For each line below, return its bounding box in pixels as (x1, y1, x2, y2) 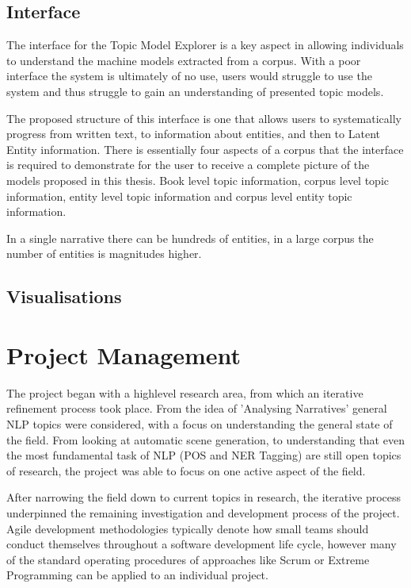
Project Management (6, 338, 242, 371)
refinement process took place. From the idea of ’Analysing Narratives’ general (6, 400, 387, 417)
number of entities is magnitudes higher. (6, 245, 202, 262)
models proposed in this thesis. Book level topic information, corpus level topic (6, 171, 389, 188)
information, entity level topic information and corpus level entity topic (6, 187, 352, 204)
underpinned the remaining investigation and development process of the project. (6, 504, 400, 521)
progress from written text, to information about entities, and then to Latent (6, 125, 380, 142)
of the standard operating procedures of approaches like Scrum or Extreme (6, 551, 370, 567)
